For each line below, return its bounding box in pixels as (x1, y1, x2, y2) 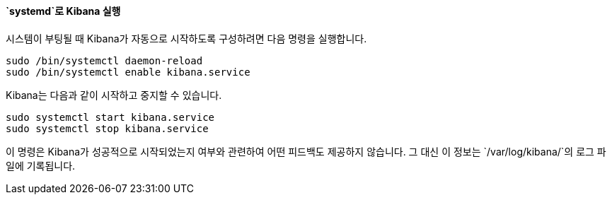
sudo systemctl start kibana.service (6, 111, 215, 123)
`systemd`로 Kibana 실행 (6, 5, 121, 17)
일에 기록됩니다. (6, 159, 76, 172)
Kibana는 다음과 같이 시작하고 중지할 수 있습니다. (6, 88, 222, 101)
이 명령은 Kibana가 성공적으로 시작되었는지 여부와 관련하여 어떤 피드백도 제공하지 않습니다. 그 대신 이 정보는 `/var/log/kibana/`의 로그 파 (6, 145, 606, 158)
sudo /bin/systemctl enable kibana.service (6, 66, 250, 78)
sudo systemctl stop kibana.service (6, 122, 209, 134)
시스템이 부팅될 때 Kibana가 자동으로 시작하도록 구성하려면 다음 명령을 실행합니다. (6, 32, 367, 45)
